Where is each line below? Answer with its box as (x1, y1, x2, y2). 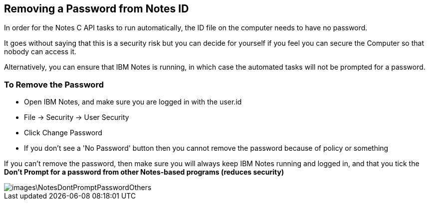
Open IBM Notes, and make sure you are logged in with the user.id (24, 98, 242, 106)
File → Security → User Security (24, 113, 129, 122)
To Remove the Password (4, 79, 104, 90)
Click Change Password (24, 128, 102, 137)
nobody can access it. (4, 47, 77, 56)
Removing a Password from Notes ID (4, 2, 189, 15)
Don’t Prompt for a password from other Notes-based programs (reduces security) (4, 168, 284, 177)
